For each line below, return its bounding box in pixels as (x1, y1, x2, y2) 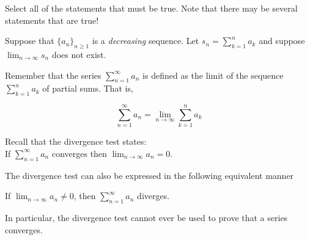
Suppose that (5, 34, 54, 47)
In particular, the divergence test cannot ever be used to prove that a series (5, 211, 288, 224)
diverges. (137, 189, 170, 202)
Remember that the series (5, 68, 101, 81)
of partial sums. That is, (42, 82, 133, 95)
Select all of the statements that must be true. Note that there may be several (5, 2, 298, 14)
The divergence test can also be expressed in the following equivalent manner (5, 169, 294, 181)
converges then (51, 147, 107, 159)
